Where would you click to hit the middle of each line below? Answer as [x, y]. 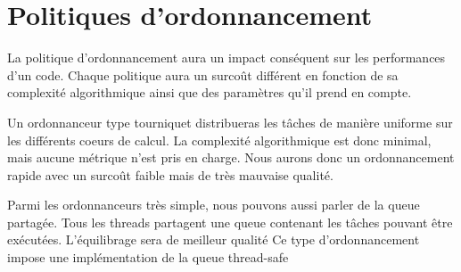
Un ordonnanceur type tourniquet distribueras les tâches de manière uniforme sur [230, 122]
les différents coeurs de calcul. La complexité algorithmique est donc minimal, [219, 140]
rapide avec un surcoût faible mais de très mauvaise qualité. [170, 174]
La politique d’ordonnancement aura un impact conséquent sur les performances [226, 58]
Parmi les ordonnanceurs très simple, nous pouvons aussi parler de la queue [214, 205]
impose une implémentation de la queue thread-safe [148, 257]
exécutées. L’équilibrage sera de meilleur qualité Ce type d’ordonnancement [214, 239]
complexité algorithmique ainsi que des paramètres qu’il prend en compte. [210, 92]
